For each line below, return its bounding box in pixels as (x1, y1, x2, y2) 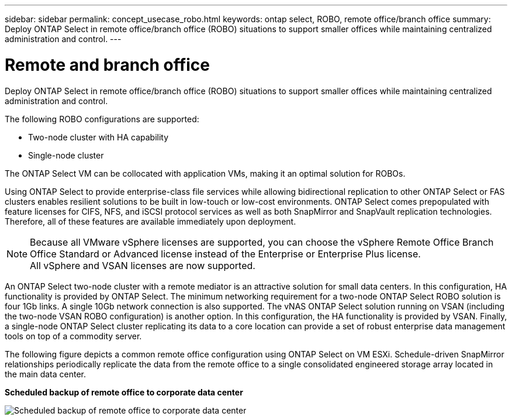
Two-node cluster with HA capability (28, 132, 169, 142)
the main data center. (5, 369, 87, 379)
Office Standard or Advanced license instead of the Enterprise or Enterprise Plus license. (30, 247, 421, 260)
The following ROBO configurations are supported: (5, 113, 199, 124)
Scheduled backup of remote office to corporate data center (5, 387, 243, 397)
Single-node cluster (28, 150, 104, 160)
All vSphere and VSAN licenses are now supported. (30, 259, 255, 271)
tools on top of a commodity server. (5, 331, 142, 341)
